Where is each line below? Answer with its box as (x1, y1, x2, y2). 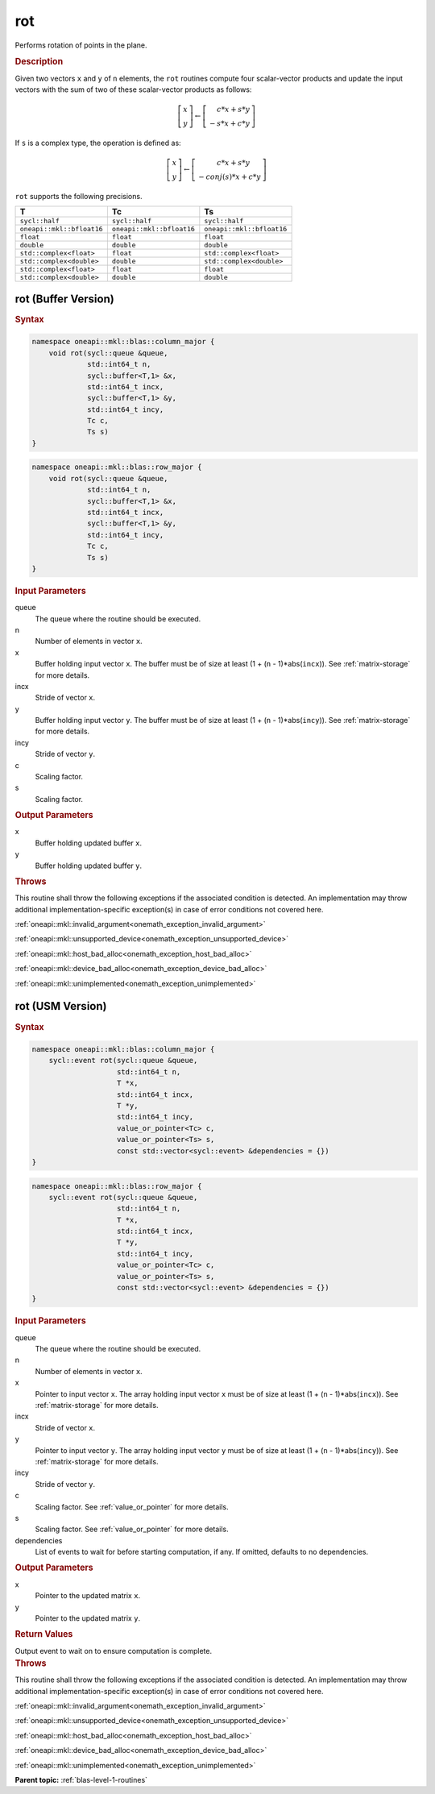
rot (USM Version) (14, 999, 107, 1013)
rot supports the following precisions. (14, 191, 143, 201)
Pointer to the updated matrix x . (35, 1591, 141, 1601)
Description (14, 56, 64, 68)
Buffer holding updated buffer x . (35, 838, 143, 848)
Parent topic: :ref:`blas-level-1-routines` (14, 1775, 148, 1784)
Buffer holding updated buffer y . (35, 861, 143, 870)
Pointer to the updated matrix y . (35, 1613, 141, 1623)
